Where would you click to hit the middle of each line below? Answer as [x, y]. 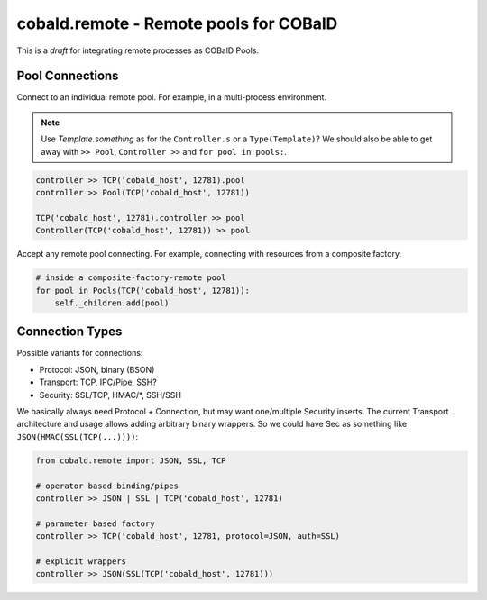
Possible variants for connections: [80, 353]
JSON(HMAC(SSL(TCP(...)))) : [78, 436]
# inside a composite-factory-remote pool [131, 278]
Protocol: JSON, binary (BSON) [97, 369]
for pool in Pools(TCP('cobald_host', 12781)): [142, 290]
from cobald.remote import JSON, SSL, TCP [131, 460]
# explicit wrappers [81, 561]
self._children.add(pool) [112, 303]
